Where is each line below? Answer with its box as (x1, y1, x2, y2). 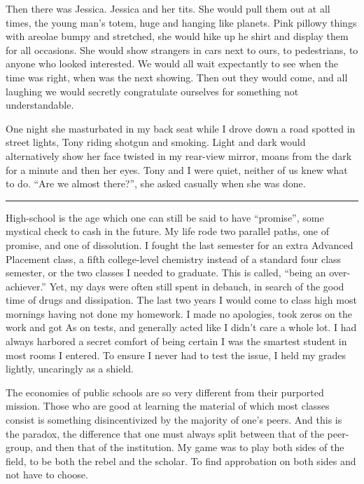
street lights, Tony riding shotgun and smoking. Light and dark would (6, 135, 306, 149)
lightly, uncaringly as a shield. (6, 361, 134, 376)
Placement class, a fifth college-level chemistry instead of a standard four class (6, 251, 342, 266)
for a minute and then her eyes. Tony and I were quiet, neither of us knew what (6, 162, 348, 177)
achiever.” (6, 278, 46, 293)
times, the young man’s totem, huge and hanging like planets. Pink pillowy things (6, 15, 357, 29)
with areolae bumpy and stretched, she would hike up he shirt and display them (6, 29, 349, 43)
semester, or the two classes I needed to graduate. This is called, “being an (6, 265, 326, 280)
